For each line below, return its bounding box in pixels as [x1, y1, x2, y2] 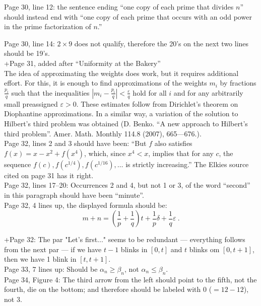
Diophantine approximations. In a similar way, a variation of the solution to [4, 108, 238, 119]
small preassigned [4, 98, 58, 109]
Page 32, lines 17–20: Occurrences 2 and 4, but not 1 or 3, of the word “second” [4, 180, 250, 190]
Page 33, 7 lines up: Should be [4, 263, 98, 274]
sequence [4, 159, 31, 169]
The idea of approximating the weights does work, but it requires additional [4, 67, 239, 78]
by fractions [220, 78, 256, 88]
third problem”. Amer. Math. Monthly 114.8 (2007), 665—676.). [4, 128, 202, 138]
